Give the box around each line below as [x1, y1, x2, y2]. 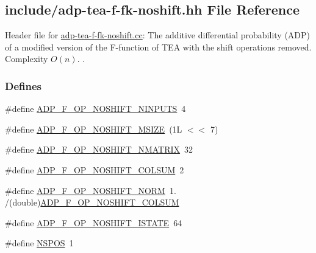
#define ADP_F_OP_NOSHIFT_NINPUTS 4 [5, 102, 186, 115]
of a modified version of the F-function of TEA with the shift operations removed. [5, 40, 312, 53]
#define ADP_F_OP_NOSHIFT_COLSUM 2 [5, 163, 184, 176]
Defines [5, 78, 42, 93]
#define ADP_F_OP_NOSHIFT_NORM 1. [5, 184, 176, 196]
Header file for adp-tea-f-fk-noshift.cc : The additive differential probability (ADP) [5, 29, 311, 41]
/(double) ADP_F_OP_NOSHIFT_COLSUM [5, 196, 179, 209]
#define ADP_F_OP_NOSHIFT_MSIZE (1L [5, 122, 182, 135]
